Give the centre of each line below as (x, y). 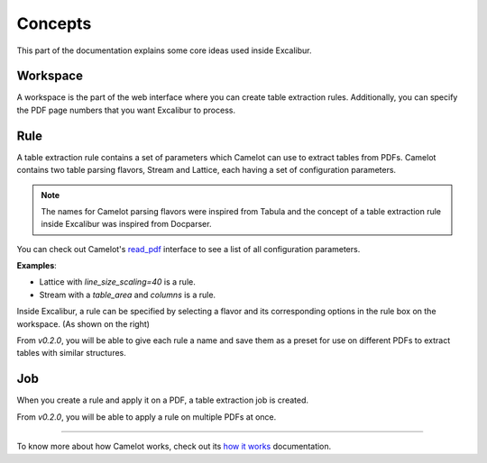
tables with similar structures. (71, 353)
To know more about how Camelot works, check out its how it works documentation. (174, 447)
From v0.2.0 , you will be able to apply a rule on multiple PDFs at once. (147, 417)
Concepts (54, 23)
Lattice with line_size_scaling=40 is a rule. (117, 282)
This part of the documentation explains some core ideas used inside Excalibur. (164, 50)
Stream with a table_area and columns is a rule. (128, 295)
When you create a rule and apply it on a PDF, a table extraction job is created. (163, 400)
